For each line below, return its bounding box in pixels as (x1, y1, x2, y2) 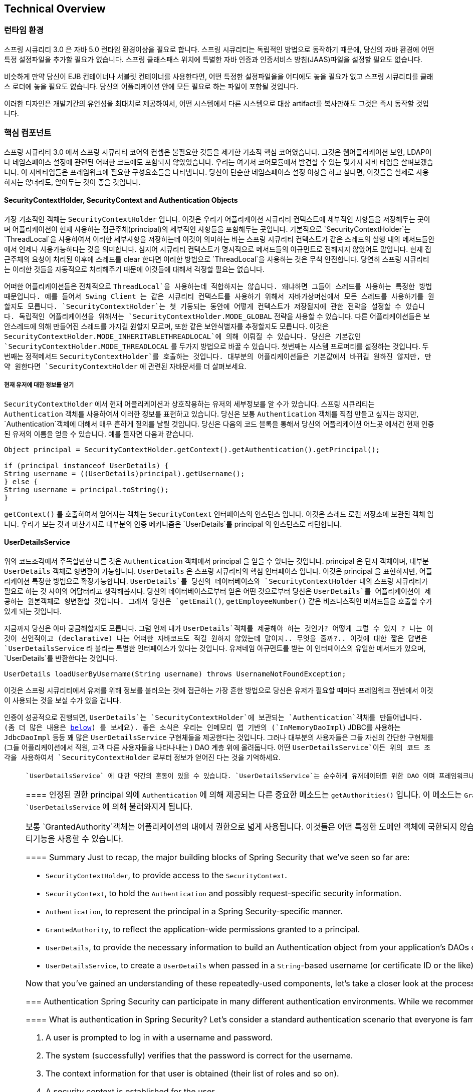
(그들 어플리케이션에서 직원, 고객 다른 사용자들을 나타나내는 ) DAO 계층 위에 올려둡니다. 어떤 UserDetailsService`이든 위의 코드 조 (4, 743, 431, 752)
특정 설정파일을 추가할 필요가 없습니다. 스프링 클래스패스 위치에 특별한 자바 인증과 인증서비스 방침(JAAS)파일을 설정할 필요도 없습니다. (4, 55, 422, 64)
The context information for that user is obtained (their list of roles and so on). (46, 1068, 339, 1078)
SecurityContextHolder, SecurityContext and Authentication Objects (4, 196, 238, 205)
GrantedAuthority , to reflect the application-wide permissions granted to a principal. (46, 924, 360, 934)
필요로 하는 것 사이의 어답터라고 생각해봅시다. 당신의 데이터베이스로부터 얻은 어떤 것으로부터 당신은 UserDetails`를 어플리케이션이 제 (4, 586, 431, 595)
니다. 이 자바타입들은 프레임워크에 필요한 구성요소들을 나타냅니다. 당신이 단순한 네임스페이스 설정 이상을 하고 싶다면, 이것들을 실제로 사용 (4, 167, 429, 176)
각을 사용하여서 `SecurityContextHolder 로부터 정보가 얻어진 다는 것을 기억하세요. (4, 753, 281, 762)
